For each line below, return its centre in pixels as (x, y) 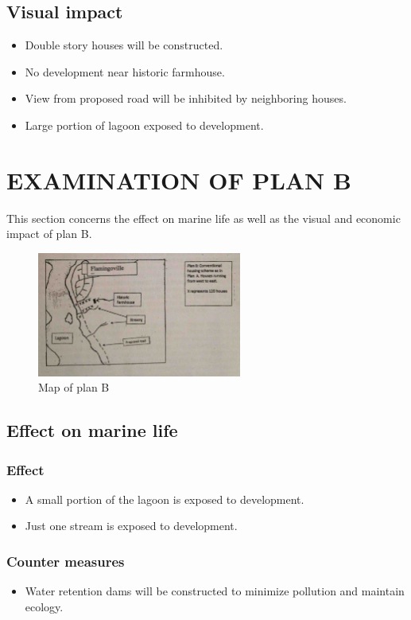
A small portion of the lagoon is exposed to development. (165, 499)
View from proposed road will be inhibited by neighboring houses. (186, 98)
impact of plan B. (49, 234)
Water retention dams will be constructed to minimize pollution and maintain (215, 591)
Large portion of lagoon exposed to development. (144, 125)
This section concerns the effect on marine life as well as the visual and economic (204, 218)
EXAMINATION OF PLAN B (179, 179)
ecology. (44, 606)
